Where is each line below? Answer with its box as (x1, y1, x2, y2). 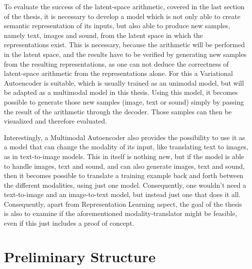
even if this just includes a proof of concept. (4, 218, 134, 228)
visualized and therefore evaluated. (4, 116, 107, 126)
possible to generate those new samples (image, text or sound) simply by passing (4, 96, 244, 107)
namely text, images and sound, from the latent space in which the (4, 30, 203, 40)
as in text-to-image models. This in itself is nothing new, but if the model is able (4, 151, 244, 161)
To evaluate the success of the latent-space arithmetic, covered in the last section (4, 1, 245, 11)
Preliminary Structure (4, 246, 156, 266)
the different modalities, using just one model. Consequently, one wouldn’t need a (4, 179, 246, 190)
